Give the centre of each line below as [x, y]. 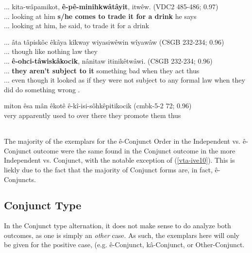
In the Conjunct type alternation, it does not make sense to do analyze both [118, 226]
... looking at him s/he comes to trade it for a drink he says [100, 16]
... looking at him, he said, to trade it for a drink [76, 25]
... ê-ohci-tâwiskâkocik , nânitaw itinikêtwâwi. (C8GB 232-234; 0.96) [108, 60]
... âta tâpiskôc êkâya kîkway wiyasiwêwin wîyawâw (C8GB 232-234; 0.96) [114, 42]
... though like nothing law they [51, 51]
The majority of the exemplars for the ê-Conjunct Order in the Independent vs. [122, 141]
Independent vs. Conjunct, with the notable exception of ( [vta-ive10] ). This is [119, 160]
